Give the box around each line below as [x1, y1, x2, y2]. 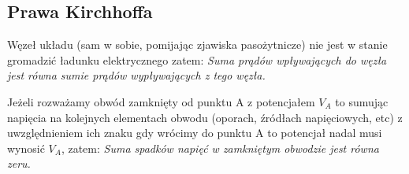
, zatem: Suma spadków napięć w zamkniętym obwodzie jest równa [61, 139, 379, 156]
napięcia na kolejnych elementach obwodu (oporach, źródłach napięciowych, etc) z [7, 109, 403, 125]
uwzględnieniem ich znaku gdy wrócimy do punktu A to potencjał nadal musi [7, 124, 382, 141]
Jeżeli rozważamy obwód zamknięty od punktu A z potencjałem [7, 93, 315, 109]
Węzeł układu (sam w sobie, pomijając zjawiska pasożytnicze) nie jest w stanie [7, 36, 388, 53]
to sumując [335, 93, 389, 109]
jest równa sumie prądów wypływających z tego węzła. [7, 67, 266, 83]
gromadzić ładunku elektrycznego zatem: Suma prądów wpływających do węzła [7, 51, 387, 68]
